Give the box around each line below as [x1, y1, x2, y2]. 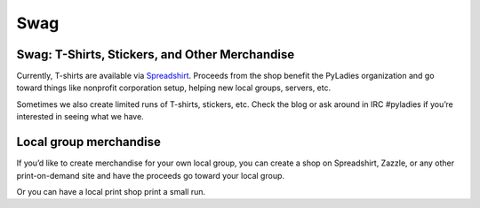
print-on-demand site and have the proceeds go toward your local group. [16, 170, 284, 181]
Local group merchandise [16, 135, 162, 150]
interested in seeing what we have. [16, 112, 144, 122]
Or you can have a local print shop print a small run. [16, 186, 206, 196]
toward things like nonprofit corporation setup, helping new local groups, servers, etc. [16, 82, 332, 93]
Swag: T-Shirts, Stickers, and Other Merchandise [16, 47, 295, 62]
